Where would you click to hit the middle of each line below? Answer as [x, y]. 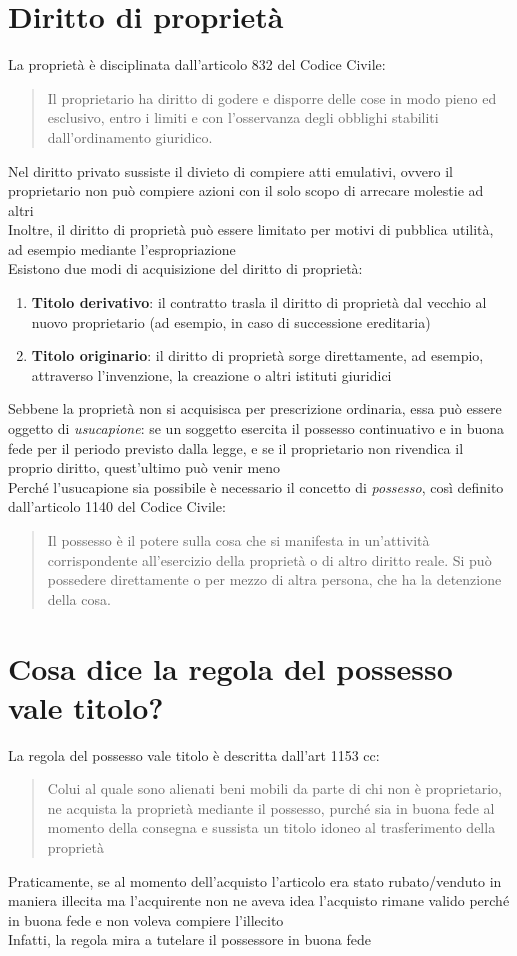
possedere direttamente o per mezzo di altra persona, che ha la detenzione [274, 579]
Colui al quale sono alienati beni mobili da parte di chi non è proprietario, [274, 788]
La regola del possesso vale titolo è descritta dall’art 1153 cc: [194, 754]
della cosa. [79, 598]
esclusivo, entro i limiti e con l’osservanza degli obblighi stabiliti [243, 117]
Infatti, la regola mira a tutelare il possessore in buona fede [189, 939]
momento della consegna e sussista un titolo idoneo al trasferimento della [271, 827]
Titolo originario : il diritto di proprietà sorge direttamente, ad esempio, [257, 355]
